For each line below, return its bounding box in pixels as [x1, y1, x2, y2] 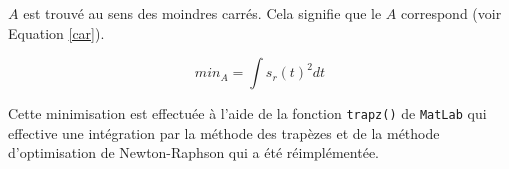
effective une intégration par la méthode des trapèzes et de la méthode [8, 122, 440, 143]
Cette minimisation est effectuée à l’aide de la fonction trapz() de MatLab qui [8, 103, 487, 124]
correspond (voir [401, 3, 502, 23]
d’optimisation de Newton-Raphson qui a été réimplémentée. [8, 142, 379, 163]
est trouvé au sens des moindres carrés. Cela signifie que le [23, 3, 382, 23]
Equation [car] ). [8, 22, 105, 43]
